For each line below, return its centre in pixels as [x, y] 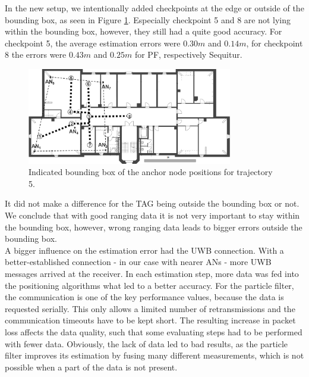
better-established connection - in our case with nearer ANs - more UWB [138, 262]
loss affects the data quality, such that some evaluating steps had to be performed [154, 331]
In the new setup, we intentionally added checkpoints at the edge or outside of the [154, 8]
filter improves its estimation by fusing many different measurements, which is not [154, 355]
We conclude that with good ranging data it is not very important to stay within [152, 215]
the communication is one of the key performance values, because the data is [144, 297]
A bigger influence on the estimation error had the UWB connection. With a [144, 250]
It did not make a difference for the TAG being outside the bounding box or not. [152, 203]
